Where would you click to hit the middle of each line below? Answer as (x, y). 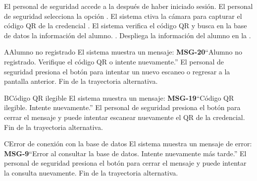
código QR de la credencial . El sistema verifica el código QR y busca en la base (126, 26)
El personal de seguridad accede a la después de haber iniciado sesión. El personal (128, 6)
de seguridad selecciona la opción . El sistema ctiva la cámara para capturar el (123, 16)
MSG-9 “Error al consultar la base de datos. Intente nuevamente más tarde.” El (125, 153)
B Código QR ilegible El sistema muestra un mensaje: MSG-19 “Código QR (119, 97)
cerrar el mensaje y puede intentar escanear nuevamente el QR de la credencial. (125, 117)
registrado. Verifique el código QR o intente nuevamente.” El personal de (114, 61)
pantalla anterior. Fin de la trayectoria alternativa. (81, 81)
